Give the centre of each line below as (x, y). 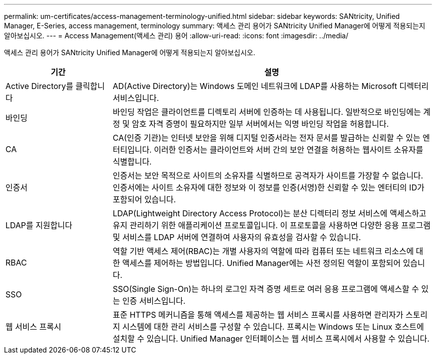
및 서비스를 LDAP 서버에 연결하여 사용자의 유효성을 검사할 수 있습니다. (237, 237)
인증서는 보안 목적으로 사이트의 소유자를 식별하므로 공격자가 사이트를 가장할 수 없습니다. (268, 176)
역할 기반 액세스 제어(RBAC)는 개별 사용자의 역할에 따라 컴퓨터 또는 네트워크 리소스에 (263, 251)
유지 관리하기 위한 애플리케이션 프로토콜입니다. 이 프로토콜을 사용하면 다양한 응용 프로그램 (272, 225)
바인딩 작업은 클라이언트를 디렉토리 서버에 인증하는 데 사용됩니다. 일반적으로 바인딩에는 (267, 112)
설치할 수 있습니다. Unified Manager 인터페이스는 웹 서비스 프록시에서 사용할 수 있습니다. (271, 339)
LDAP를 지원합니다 (39, 225)
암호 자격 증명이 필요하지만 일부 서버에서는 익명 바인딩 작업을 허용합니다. (260, 124)
